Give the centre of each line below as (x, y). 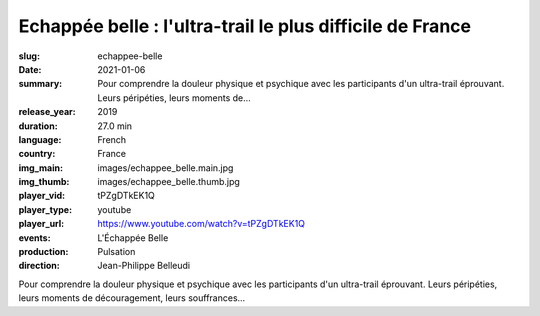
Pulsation (116, 252)
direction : (39, 266)
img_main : (41, 167)
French (112, 139)
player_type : (45, 209)
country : (37, 154)
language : (40, 139)
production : (43, 252)
